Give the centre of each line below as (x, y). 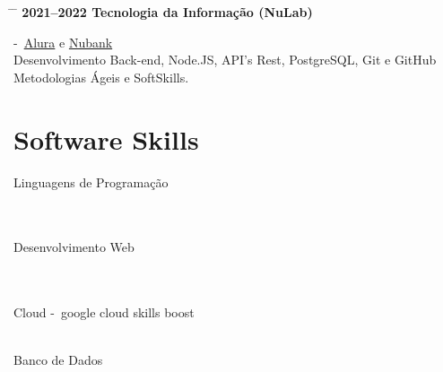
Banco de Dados (58, 360)
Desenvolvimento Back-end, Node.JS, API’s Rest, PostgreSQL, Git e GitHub (225, 60)
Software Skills (106, 138)
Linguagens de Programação (91, 182)
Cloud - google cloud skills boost (104, 312)
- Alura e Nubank (63, 42)
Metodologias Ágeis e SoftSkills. (101, 77)
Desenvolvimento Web (74, 247)
